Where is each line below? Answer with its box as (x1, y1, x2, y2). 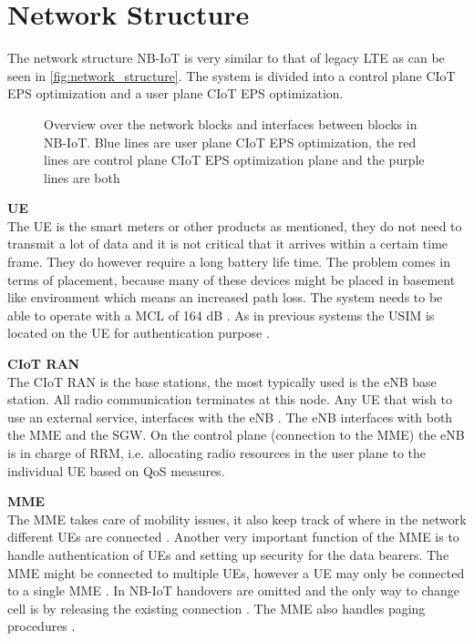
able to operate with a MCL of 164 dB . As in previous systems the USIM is (7, 305, 435, 324)
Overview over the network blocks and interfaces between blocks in (44, 114, 417, 133)
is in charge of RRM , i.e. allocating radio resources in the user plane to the (7, 443, 426, 462)
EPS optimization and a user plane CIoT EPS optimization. (7, 84, 344, 103)
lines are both (44, 168, 120, 187)
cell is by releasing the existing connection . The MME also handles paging (7, 598, 426, 617)
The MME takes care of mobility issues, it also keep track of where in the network (7, 509, 467, 528)
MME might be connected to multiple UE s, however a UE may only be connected (7, 563, 465, 582)
